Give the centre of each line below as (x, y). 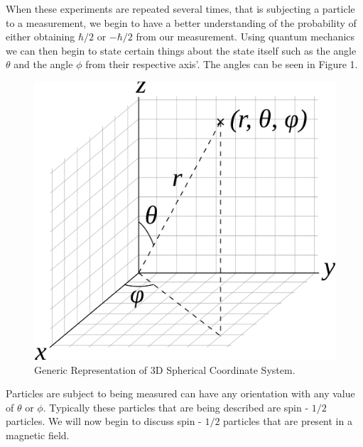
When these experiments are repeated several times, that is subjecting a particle (180, 9)
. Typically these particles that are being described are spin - (176, 407)
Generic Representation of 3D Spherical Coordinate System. (165, 369)
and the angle (43, 64)
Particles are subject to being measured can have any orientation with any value (180, 393)
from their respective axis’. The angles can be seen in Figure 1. (222, 64)
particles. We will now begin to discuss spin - (104, 421)
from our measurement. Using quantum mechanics (245, 37)
